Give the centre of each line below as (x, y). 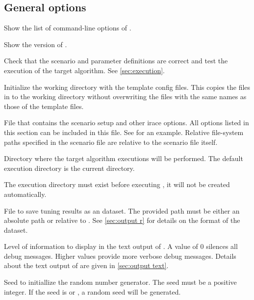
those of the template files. (44, 106)
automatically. (25, 194)
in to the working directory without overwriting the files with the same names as (125, 96)
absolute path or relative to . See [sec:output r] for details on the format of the (122, 220)
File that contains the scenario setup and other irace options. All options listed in (127, 123)
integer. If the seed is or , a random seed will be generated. (92, 291)
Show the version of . (36, 44)
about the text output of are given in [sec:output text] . (86, 265)
